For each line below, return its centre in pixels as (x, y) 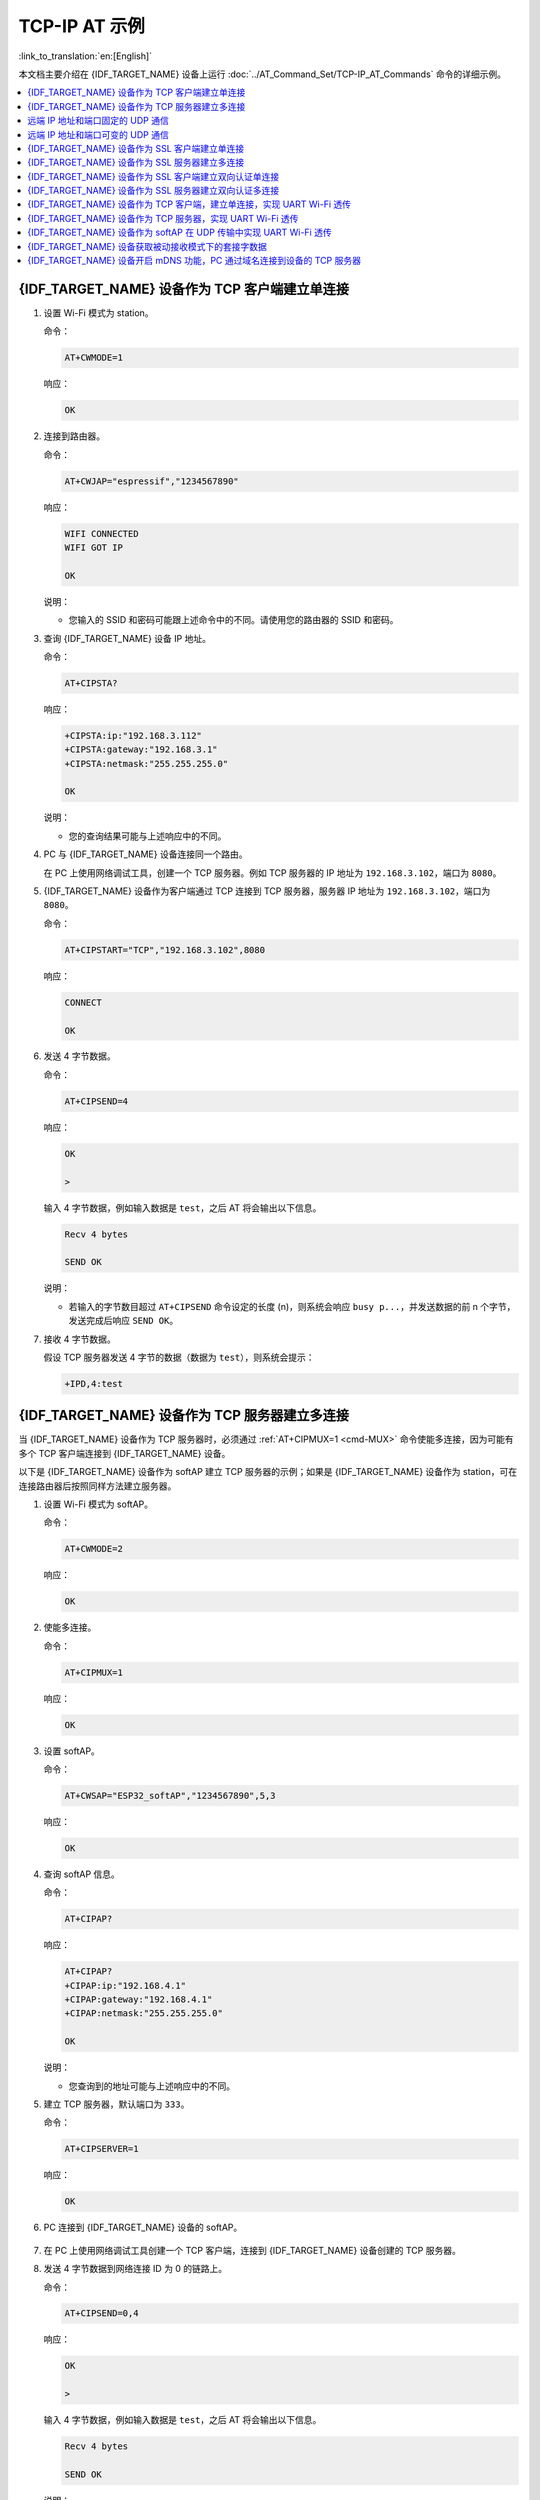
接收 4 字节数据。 (79, 1339)
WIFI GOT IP (94, 547)
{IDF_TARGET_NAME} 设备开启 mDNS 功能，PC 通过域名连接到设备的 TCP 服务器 (194, 261)
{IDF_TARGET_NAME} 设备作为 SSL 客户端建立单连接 (136, 148)
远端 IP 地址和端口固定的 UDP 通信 (98, 121)
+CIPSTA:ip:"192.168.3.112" (133, 735)
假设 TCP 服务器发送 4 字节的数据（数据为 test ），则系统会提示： (179, 1357)
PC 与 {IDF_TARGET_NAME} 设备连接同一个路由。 (145, 854)
